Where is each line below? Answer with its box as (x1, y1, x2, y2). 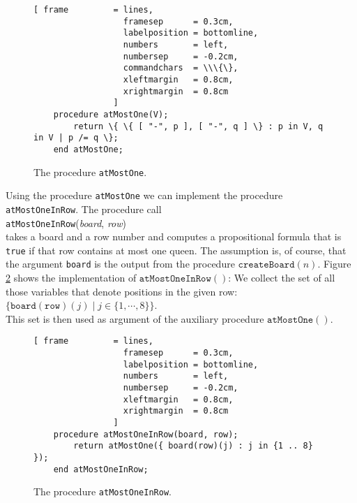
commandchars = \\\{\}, (123, 63, 238, 73)
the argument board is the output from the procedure (6, 256, 235, 271)
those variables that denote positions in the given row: (6, 284, 238, 298)
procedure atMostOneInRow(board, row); (53, 429, 238, 439)
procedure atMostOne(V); (53, 109, 169, 119)
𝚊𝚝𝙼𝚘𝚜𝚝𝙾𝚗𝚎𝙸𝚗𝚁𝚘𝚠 (139, 274, 211, 284)
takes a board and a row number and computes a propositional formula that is (6, 229, 342, 244)
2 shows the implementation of (6, 270, 137, 285)
